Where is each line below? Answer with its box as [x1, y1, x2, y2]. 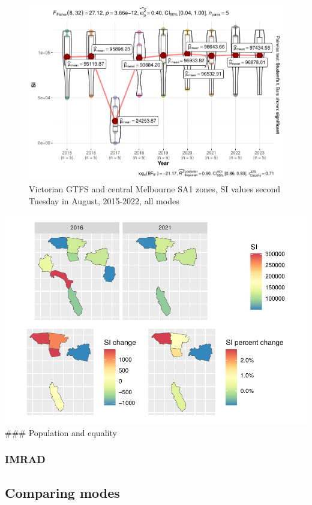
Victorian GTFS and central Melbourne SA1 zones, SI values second [29, 183, 281, 195]
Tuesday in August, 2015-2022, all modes [29, 194, 179, 207]
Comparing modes [5, 483, 120, 501]
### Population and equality [5, 426, 117, 439]
